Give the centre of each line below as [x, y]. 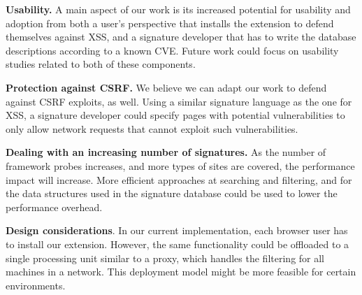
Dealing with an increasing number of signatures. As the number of [166, 152]
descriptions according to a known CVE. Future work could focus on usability [172, 50]
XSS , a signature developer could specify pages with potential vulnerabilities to [175, 115]
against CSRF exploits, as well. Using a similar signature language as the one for [179, 101]
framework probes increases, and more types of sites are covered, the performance [180, 165]
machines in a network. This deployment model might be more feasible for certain [181, 272]
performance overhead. [54, 207]
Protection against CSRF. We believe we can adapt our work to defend [166, 87]
